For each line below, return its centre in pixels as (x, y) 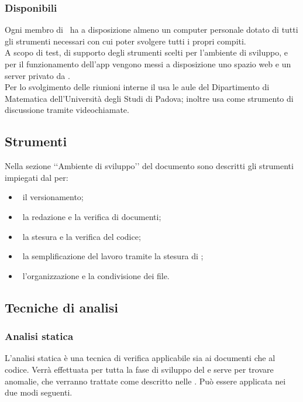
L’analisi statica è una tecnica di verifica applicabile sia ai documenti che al (140, 358)
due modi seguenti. (39, 392)
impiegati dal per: (37, 177)
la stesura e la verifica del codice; (82, 236)
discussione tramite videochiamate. (67, 110)
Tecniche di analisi (61, 307)
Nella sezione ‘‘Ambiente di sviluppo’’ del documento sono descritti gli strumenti (149, 166)
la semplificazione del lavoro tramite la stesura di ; (113, 256)
